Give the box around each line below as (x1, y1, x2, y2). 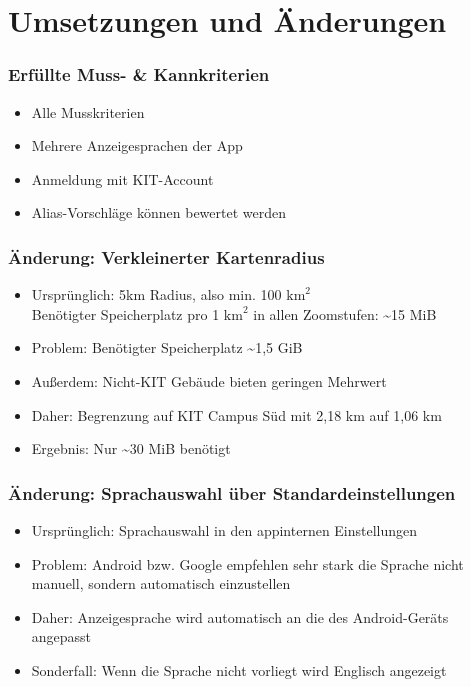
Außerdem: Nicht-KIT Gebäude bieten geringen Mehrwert (31, 370, 387, 391)
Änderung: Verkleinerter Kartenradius (8, 244, 325, 269)
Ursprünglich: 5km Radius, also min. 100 (31, 284, 282, 305)
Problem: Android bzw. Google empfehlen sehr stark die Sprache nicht (31, 553, 464, 574)
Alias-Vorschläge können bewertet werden (31, 202, 286, 223)
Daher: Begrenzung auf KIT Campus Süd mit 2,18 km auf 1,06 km (31, 404, 442, 425)
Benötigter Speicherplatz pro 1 (31, 303, 220, 324)
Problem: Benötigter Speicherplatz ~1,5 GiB (31, 337, 303, 358)
